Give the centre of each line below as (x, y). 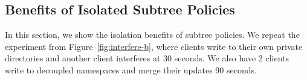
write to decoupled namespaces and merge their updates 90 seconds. (131, 69)
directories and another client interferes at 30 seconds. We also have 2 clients (147, 58)
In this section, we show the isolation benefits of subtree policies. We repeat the (152, 35)
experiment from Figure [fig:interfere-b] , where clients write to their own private (154, 46)
